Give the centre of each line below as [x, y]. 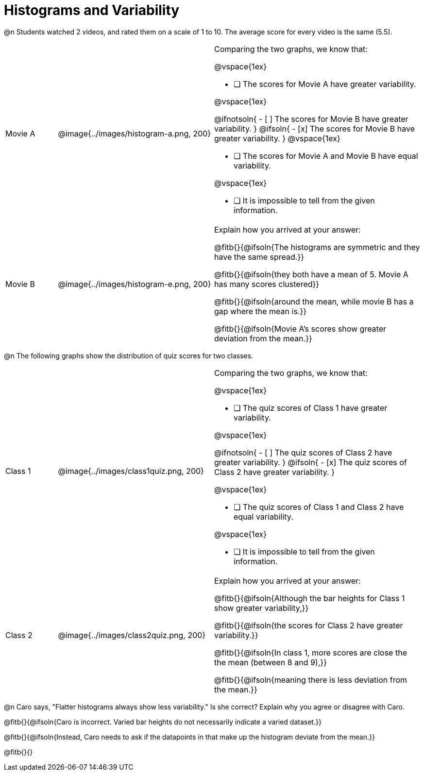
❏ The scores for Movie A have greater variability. [325, 84]
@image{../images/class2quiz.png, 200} [132, 635]
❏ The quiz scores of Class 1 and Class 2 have [319, 507]
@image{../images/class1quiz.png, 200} [131, 471]
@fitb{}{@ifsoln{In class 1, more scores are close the [311, 652]
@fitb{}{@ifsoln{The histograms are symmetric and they [317, 247]
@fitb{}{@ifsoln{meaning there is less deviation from [311, 680]
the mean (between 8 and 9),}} [271, 662]
